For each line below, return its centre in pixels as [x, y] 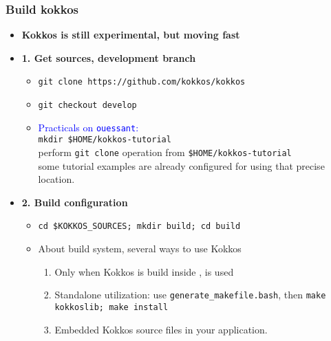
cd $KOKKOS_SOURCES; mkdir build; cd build [139, 227]
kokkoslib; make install [111, 307]
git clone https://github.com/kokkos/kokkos [142, 82]
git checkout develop [87, 106]
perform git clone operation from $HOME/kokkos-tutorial [165, 152]
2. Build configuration [75, 202]
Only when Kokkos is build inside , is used [144, 271]
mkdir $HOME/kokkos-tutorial [105, 140]
